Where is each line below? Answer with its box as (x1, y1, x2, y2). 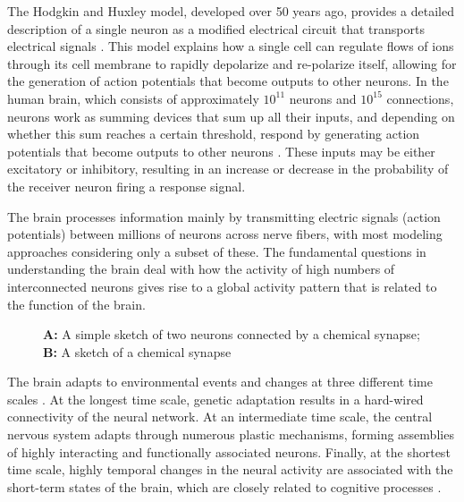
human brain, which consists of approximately (7, 89, 259, 107)
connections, (386, 89, 454, 107)
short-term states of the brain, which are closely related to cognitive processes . (7, 477, 442, 496)
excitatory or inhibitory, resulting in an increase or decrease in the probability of (7, 159, 449, 178)
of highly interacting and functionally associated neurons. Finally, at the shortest (7, 442, 451, 461)
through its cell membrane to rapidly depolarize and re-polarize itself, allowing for (7, 54, 457, 72)
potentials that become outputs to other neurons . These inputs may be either (7, 141, 435, 160)
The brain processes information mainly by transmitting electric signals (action (7, 207, 441, 225)
